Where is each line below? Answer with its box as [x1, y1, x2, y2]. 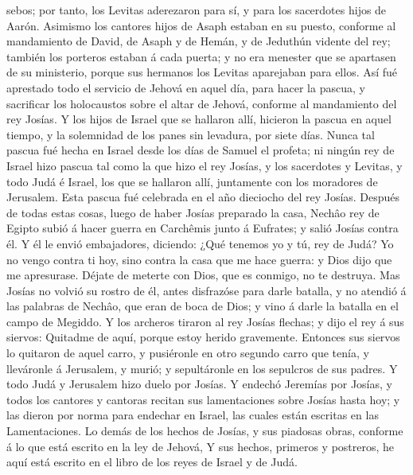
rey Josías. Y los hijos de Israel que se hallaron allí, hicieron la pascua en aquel [6, 111, 392, 127]
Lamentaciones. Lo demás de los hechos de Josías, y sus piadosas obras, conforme [6, 422, 403, 439]
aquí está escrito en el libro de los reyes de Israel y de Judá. [6, 454, 298, 470]
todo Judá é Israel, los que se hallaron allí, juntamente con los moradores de [6, 173, 378, 189]
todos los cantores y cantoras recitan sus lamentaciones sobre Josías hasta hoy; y [6, 391, 400, 407]
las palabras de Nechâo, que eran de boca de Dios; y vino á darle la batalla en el [6, 298, 399, 314]
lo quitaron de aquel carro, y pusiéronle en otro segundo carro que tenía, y [6, 345, 369, 361]
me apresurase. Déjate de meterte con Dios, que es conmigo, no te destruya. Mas [6, 267, 400, 283]
